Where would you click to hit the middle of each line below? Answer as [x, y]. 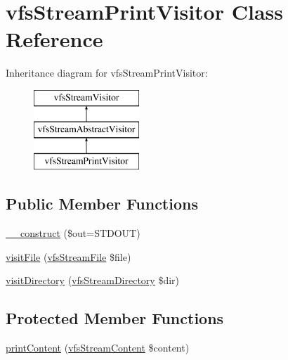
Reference [54, 39]
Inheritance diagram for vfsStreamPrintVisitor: [107, 73]
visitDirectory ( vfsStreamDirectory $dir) [92, 280]
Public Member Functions [102, 204]
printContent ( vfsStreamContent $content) [98, 348]
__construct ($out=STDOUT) [73, 233]
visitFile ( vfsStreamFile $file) [68, 256]
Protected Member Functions [115, 318]
